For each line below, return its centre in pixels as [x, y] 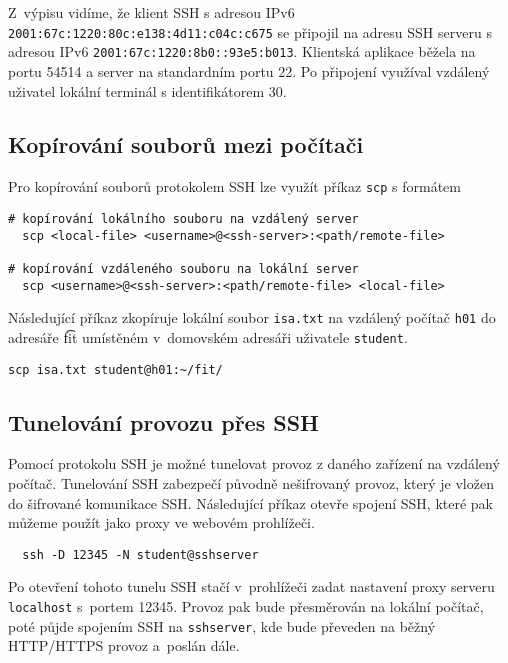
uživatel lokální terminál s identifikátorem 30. [147, 90]
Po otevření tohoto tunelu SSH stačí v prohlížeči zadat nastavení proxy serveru [251, 586]
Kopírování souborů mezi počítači [186, 144]
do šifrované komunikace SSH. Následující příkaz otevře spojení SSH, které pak [250, 502]
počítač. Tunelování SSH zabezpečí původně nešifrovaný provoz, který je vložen [251, 483]
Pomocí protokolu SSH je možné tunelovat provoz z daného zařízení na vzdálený [254, 463]
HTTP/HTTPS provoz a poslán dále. [124, 645]
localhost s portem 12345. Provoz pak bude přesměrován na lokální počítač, [246, 606]
